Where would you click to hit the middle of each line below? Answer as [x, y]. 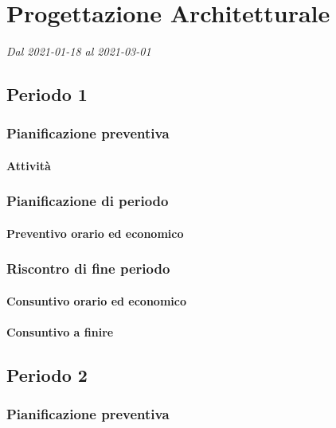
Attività [29, 165]
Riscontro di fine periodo [88, 268]
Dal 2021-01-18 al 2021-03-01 [79, 51]
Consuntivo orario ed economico [96, 301]
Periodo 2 [47, 375]
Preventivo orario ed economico [95, 233]
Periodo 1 [47, 94]
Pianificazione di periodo [88, 201]
